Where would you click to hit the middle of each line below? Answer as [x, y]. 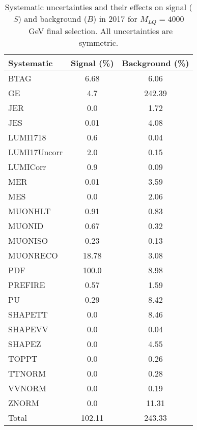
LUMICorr [27, 166]
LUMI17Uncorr [35, 152]
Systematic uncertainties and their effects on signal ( [99, 7]
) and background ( [52, 19]
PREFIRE [27, 284]
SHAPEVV [28, 329]
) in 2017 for [115, 19]
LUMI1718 [27, 137]
